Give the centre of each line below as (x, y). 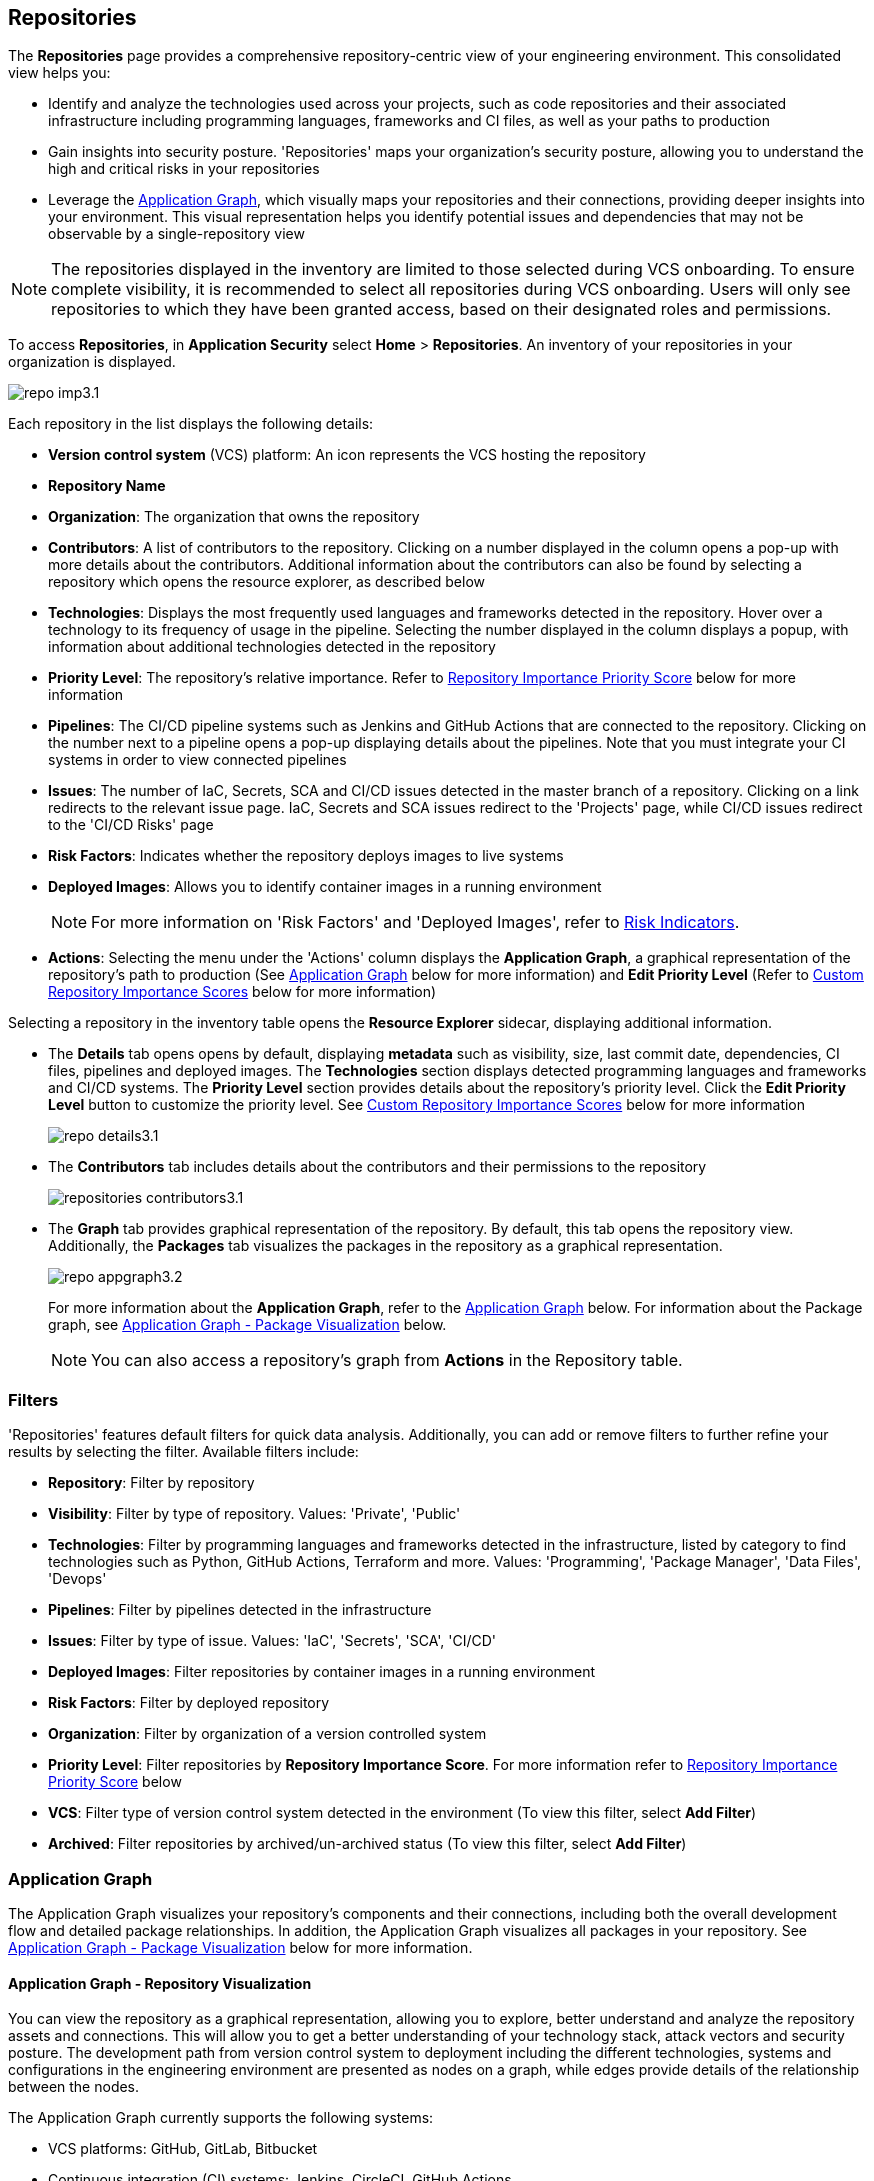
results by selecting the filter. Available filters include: (183, 1452)
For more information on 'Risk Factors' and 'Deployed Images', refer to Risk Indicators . (415, 922)
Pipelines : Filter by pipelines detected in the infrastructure (240, 1610)
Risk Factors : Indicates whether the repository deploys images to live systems (306, 856)
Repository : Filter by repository (151, 1483)
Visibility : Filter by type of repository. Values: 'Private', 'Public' (254, 1514)
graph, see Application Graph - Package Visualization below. (247, 1325)
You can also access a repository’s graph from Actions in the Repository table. (387, 1360)
